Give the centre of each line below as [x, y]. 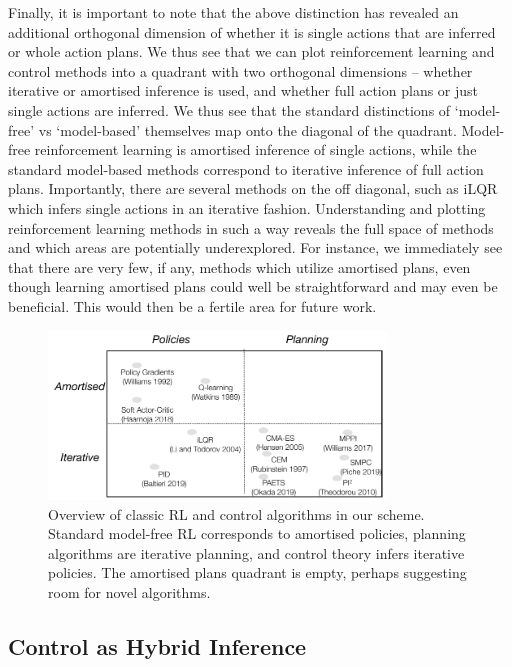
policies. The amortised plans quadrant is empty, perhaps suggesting [257, 572]
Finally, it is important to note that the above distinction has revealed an [233, 12]
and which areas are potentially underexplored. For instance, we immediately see [255, 247]
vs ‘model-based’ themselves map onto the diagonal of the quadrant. [247, 129]
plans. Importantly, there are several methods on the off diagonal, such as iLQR [253, 188]
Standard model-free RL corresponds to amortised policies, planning [257, 533]
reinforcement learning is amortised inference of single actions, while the [255, 149]
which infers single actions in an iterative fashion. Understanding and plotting [247, 207]
